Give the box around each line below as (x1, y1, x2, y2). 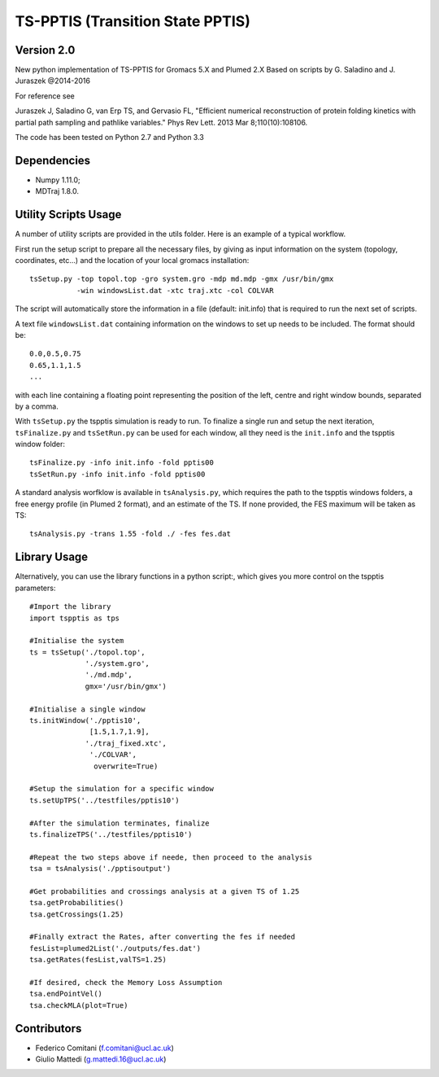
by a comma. (15, 401, 59, 411)
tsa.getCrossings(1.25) (29, 909, 124, 919)
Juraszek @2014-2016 (15, 76, 91, 85)
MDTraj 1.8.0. (35, 186, 79, 196)
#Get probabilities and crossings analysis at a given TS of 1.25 (29, 887, 300, 895)
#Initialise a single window (29, 704, 146, 714)
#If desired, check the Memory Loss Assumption (29, 978, 223, 987)
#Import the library (29, 602, 111, 611)
